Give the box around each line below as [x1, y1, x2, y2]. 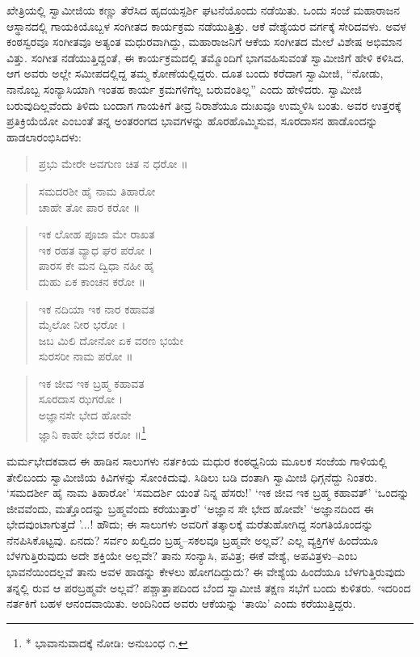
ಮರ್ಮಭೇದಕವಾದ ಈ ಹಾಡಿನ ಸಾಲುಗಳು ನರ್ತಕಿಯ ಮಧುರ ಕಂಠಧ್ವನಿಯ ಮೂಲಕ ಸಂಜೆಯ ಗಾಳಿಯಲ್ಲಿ [6, 452, 388, 469]
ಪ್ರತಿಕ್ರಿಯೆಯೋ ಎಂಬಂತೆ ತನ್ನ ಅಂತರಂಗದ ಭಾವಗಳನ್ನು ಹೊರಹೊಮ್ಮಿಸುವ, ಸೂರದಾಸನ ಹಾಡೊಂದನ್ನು [6, 112, 378, 129]
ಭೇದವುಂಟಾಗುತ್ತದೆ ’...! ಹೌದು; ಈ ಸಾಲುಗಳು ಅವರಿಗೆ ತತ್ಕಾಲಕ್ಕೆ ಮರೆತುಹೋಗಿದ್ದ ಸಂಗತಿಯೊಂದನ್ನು [6, 516, 374, 533]
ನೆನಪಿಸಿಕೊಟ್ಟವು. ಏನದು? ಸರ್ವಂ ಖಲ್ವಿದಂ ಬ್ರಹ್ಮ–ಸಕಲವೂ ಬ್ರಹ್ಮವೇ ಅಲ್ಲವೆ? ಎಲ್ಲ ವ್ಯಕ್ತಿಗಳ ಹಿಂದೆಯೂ [6, 531, 378, 548]
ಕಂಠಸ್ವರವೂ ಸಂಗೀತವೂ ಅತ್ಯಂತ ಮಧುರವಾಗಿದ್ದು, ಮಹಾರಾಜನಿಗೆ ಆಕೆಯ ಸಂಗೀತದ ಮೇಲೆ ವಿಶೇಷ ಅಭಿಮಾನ [6, 33, 402, 50]
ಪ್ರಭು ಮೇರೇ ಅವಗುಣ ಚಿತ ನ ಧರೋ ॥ [38, 155, 188, 172]
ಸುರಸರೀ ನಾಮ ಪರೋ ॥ [38, 347, 133, 364]
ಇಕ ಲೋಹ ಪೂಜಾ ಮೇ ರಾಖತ [38, 225, 155, 242]
